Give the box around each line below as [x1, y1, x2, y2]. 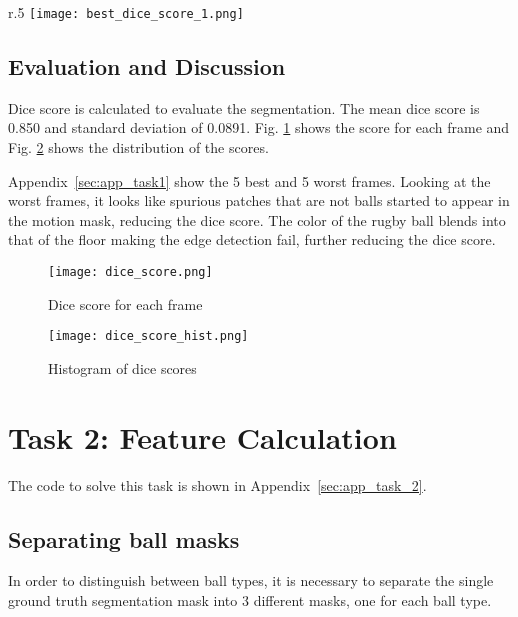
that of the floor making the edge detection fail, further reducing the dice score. [8, 229, 496, 250]
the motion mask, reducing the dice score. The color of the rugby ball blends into [8, 209, 506, 230]
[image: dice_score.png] [48, 265, 213, 280]
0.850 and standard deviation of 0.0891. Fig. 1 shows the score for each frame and [8, 117, 510, 138]
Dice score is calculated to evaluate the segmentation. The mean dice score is [8, 97, 480, 118]
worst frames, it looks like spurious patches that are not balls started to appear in [8, 190, 510, 211]
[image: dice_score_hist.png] [48, 329, 249, 344]
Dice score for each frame [48, 293, 203, 314]
